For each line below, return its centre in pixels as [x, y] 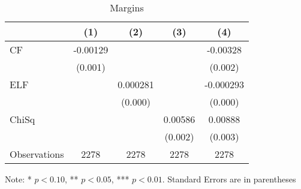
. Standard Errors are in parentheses [229, 179]
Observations [37, 154]
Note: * [18, 179]
